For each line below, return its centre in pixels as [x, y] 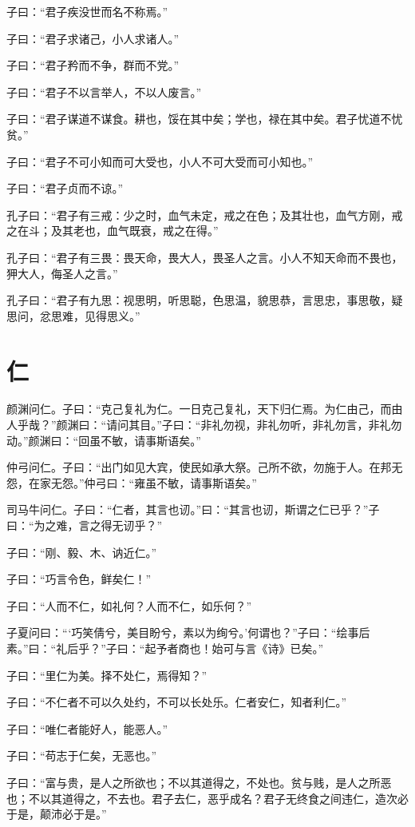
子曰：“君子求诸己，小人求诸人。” [93, 38]
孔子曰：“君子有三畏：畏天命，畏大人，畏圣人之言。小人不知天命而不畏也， [205, 257]
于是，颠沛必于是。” [57, 814]
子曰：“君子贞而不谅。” [65, 188]
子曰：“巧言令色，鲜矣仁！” [79, 579]
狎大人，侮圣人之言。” [62, 273]
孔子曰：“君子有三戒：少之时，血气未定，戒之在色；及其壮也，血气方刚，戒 [205, 215]
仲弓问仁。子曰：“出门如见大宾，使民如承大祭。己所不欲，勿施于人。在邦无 [205, 467]
